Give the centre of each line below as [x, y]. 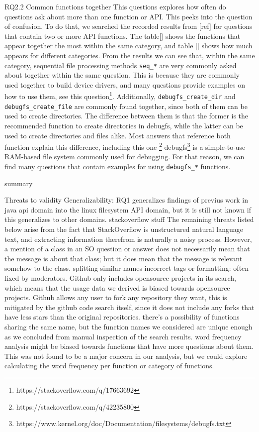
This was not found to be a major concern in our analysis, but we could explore [126, 356]
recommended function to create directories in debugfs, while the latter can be [124, 125]
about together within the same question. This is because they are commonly [122, 75]
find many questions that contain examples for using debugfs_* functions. [118, 166]
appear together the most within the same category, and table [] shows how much [129, 46]
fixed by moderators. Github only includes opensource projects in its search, [120, 278]
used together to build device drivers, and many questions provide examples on [125, 84]
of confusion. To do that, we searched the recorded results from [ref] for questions [129, 26]
